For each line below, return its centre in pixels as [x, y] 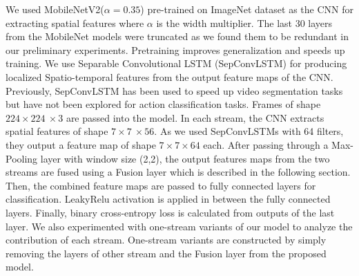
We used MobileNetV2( [55, 9]
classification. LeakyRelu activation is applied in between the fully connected [168, 199]
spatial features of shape [57, 131]
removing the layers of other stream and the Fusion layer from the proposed [166, 253]
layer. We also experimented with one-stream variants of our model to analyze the [179, 226]
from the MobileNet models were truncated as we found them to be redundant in [177, 36]
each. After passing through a [266, 144]
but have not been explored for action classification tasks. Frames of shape [163, 104]
